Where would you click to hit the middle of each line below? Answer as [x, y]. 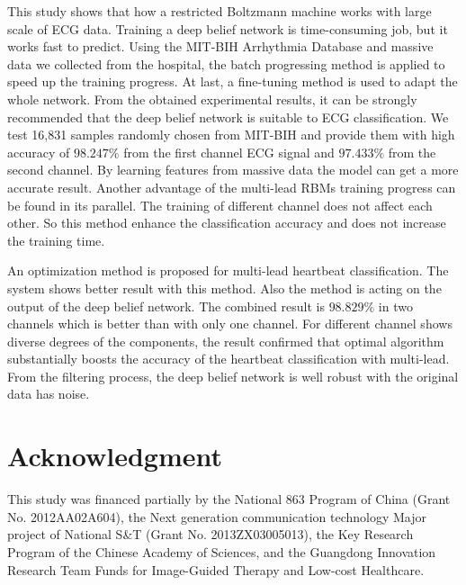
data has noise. [49, 394]
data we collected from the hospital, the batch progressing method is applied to [226, 63]
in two [395, 306]
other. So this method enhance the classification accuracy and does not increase [227, 223]
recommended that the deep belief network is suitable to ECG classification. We [228, 117]
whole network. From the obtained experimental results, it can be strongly [212, 99]
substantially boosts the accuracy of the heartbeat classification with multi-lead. [229, 359]
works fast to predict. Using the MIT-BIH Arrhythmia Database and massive [220, 46]
